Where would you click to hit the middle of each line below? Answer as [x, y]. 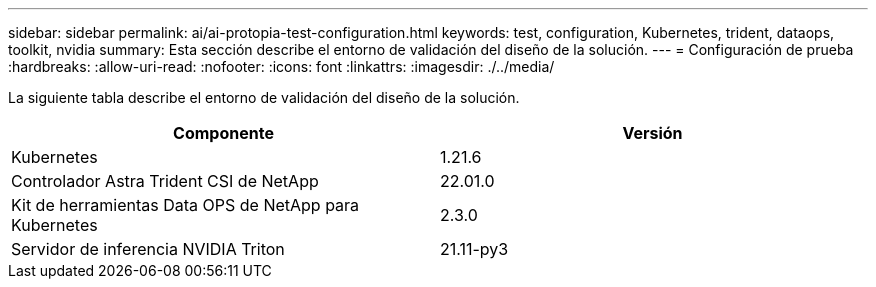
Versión [652, 133]
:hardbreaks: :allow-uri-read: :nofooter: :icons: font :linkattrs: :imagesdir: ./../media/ [281, 66]
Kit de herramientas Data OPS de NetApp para [185, 205]
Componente [223, 133]
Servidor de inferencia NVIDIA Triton [148, 249]
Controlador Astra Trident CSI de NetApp [165, 181]
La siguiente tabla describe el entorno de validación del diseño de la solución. [264, 97]
